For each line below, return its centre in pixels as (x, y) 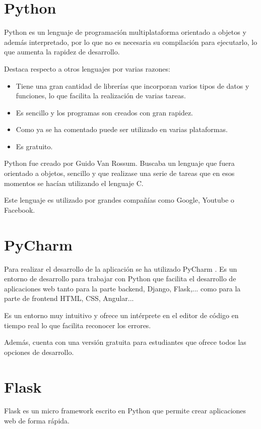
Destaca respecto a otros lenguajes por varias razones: (87, 68)
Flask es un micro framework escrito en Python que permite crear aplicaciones (125, 411)
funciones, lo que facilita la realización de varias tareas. (101, 96)
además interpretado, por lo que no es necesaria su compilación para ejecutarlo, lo (131, 42)
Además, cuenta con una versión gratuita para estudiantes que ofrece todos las (125, 342)
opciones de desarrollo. (39, 352)
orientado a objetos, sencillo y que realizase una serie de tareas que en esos (119, 173)
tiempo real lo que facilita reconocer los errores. (78, 325)
